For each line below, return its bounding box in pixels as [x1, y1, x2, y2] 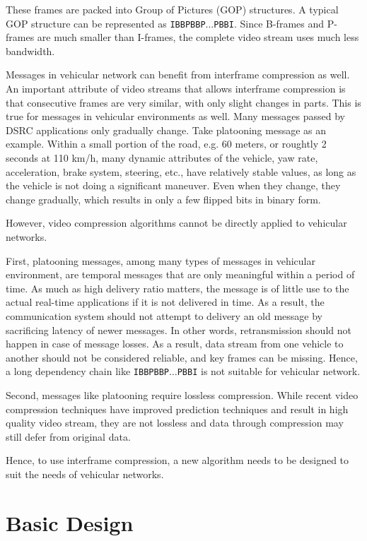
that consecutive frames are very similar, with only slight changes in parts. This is [6, 95, 361, 109]
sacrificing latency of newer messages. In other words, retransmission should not [6, 322, 351, 337]
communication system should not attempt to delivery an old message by [6, 308, 322, 323]
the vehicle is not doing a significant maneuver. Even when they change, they [6, 178, 341, 193]
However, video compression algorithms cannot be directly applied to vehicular [6, 215, 347, 230]
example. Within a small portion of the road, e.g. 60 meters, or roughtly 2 [6, 136, 327, 151]
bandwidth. [6, 43, 55, 58]
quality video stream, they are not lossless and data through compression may [6, 415, 344, 430]
